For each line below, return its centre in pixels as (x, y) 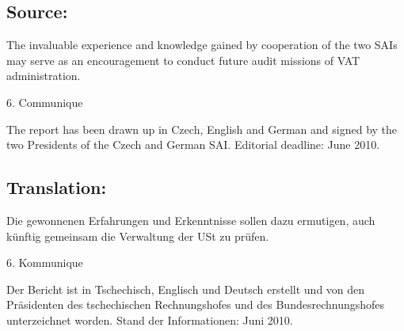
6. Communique (45, 102)
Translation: (57, 187)
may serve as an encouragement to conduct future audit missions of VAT (183, 60)
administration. (44, 76)
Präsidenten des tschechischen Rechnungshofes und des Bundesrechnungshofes (196, 304)
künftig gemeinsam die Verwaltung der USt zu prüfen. (138, 236)
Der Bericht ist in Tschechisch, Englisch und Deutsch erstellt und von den (186, 289)
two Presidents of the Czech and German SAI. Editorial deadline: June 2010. (193, 145)
